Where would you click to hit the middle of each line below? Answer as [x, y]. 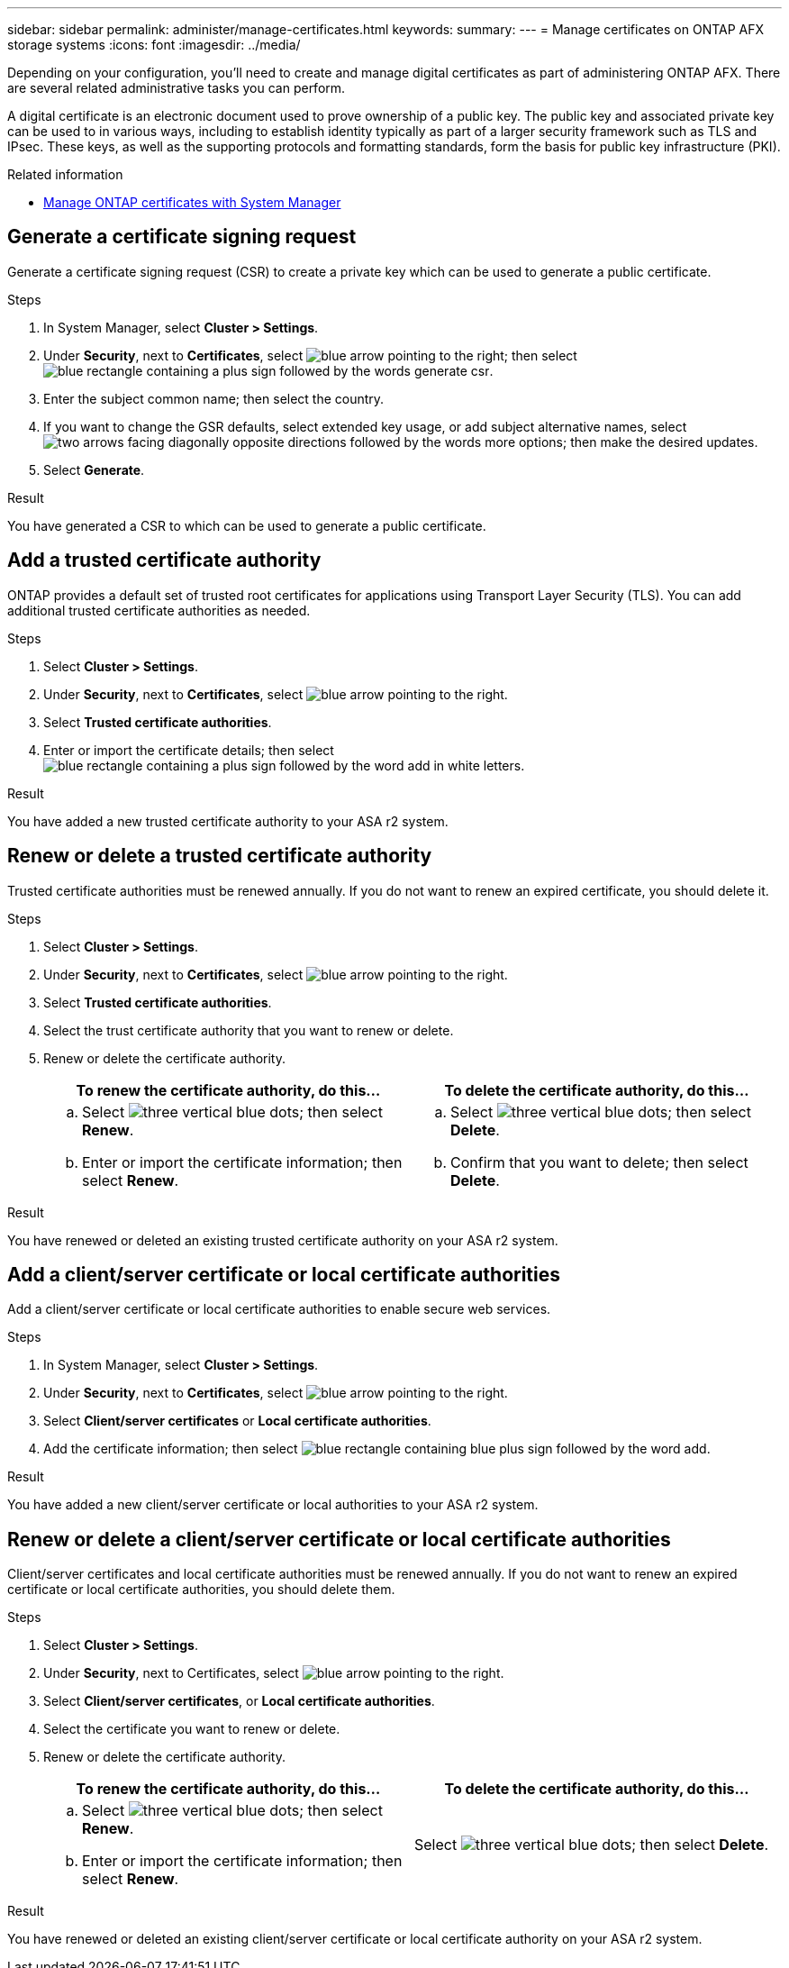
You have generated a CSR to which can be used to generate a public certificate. [247, 525]
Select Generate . [94, 469]
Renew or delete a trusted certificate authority [220, 856]
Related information [65, 174]
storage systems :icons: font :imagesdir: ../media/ [154, 45]
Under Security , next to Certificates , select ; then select [310, 355]
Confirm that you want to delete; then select [599, 1162]
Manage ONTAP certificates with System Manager [192, 202]
